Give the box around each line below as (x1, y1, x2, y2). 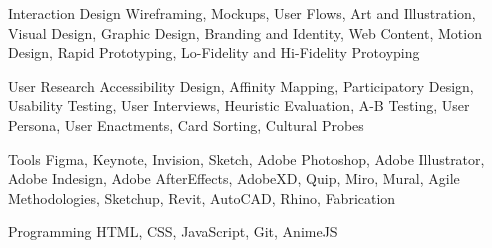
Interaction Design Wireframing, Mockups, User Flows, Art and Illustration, (8, 3, 476, 23)
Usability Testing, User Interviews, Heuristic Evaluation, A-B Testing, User (8, 95, 470, 116)
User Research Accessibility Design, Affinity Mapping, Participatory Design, (8, 75, 474, 96)
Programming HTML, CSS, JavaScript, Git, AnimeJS (8, 221, 338, 242)
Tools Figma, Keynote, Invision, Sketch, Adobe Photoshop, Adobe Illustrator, (8, 148, 485, 169)
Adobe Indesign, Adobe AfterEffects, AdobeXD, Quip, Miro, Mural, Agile (8, 168, 460, 189)
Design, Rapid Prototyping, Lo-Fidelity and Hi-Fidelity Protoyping (8, 42, 420, 63)
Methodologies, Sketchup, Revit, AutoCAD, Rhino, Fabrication (8, 187, 396, 208)
